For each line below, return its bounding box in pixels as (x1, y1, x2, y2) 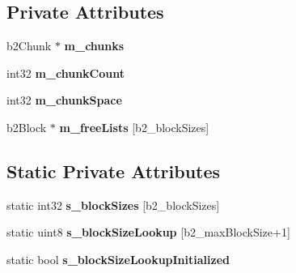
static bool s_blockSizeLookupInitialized (6, 250, 230, 267)
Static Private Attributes (6, 158, 221, 183)
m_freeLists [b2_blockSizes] (59, 118, 209, 135)
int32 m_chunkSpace (6, 92, 122, 109)
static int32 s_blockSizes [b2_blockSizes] (6, 196, 220, 213)
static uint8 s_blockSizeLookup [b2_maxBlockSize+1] (6, 224, 290, 241)
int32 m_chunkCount (6, 64, 125, 81)
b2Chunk (6, 37, 52, 54)
